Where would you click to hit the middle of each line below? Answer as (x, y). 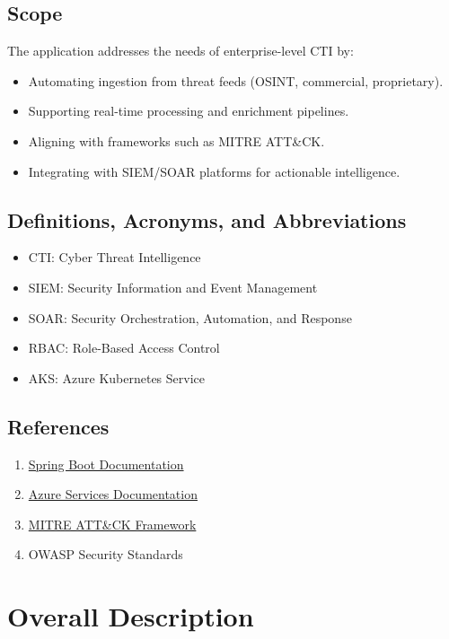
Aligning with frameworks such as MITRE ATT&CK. (176, 140)
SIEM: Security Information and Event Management (173, 287)
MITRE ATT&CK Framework (112, 524)
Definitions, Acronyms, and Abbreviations (207, 219)
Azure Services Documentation (113, 494)
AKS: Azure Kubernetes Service (116, 377)
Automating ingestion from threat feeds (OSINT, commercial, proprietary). (236, 80)
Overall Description (131, 616)
